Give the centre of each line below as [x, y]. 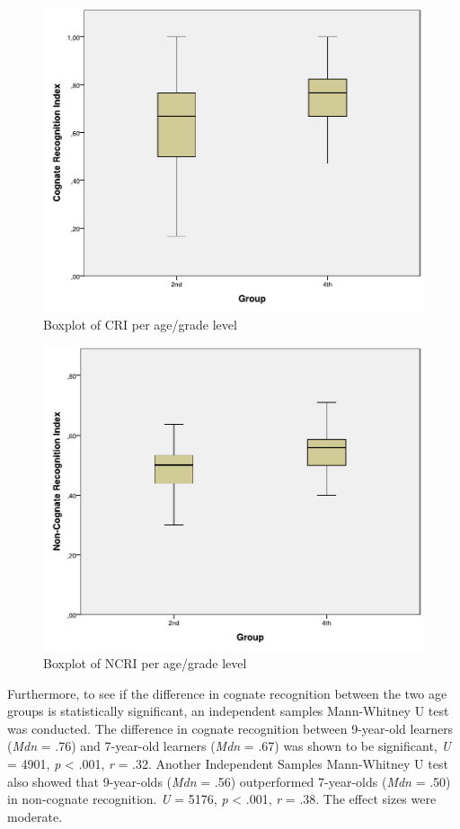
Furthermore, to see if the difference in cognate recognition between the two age [227, 693]
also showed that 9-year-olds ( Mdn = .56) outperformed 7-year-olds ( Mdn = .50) [229, 781]
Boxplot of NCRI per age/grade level [145, 663]
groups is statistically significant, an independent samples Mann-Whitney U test [228, 711]
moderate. [35, 816]
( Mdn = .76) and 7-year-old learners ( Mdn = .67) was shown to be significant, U [229, 746]
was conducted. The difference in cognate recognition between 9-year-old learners [230, 728]
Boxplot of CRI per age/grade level [140, 324]
